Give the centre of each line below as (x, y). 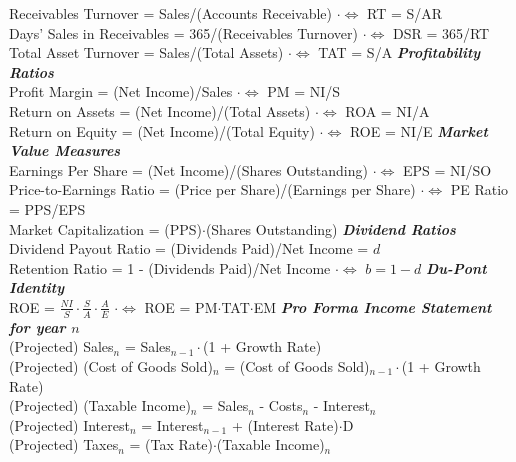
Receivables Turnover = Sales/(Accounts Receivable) (171, 13)
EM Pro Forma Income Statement (372, 306)
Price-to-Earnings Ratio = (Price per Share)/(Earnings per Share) (212, 189)
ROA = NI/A (387, 110)
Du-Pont (456, 267)
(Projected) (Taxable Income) (100, 405)
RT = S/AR (405, 13)
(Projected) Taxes (64, 444)
